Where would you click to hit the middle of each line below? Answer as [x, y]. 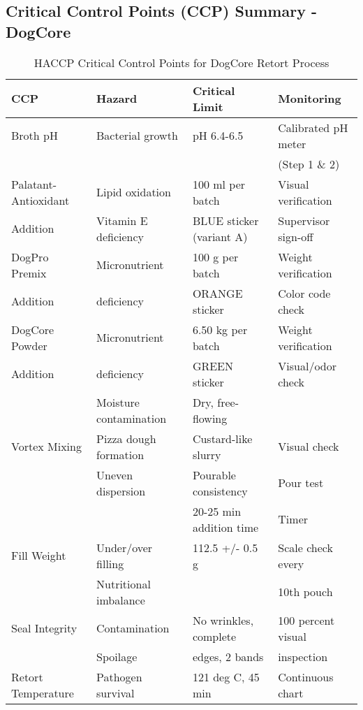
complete [214, 636]
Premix [29, 273]
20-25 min [217, 511]
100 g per [215, 256]
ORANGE [217, 293]
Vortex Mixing [46, 447]
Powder [29, 345]
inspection [303, 656]
